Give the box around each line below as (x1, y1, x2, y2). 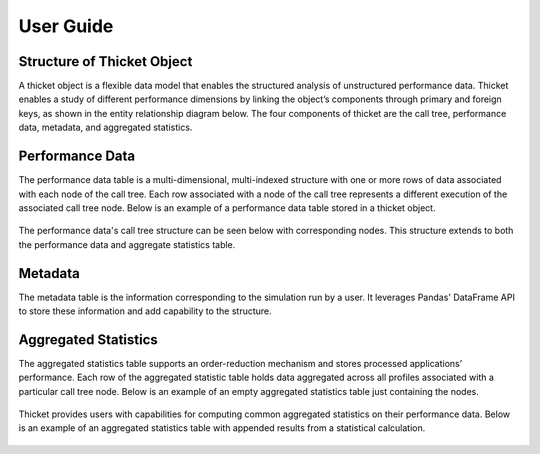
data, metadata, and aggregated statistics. (18, 121, 193, 134)
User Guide (18, 15, 114, 37)
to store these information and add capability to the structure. (18, 305, 272, 317)
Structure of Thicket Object (18, 53, 193, 70)
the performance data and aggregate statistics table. (18, 238, 236, 250)
